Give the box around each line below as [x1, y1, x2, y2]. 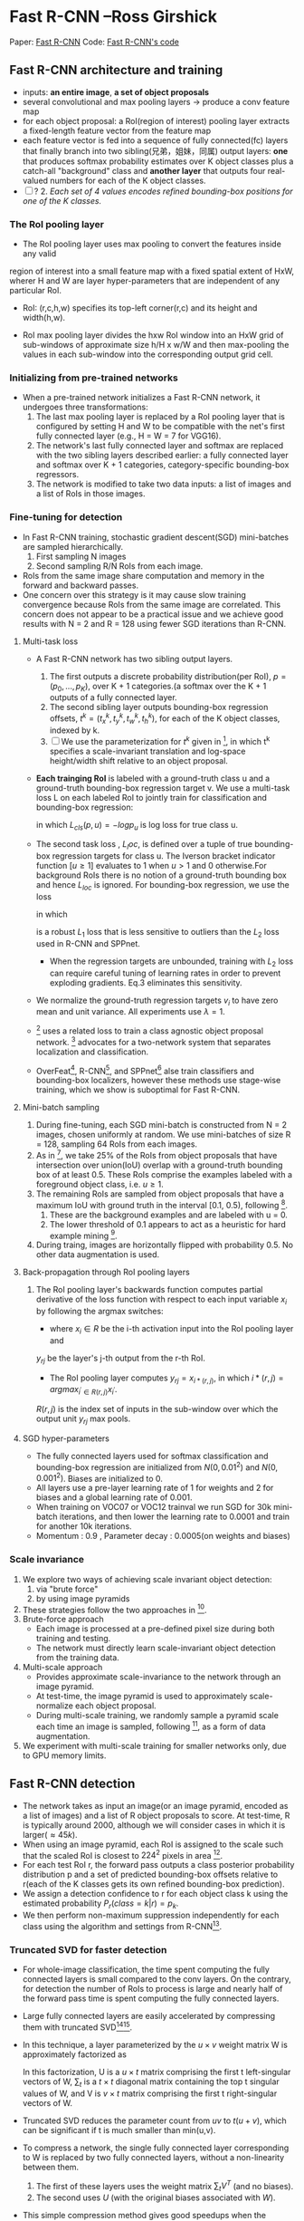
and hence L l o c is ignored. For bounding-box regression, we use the [35, 880, 290, 892]
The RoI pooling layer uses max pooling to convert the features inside [22, 238, 282, 250]
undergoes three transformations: [22, 401, 148, 413]
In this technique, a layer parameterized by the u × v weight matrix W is [22, 2039, 288, 2050]
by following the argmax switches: [35, 1306, 165, 1317]
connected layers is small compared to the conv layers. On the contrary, [22, 1974, 291, 1985]
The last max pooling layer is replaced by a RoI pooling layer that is [35, 411, 286, 422]
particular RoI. [9, 285, 62, 296]
